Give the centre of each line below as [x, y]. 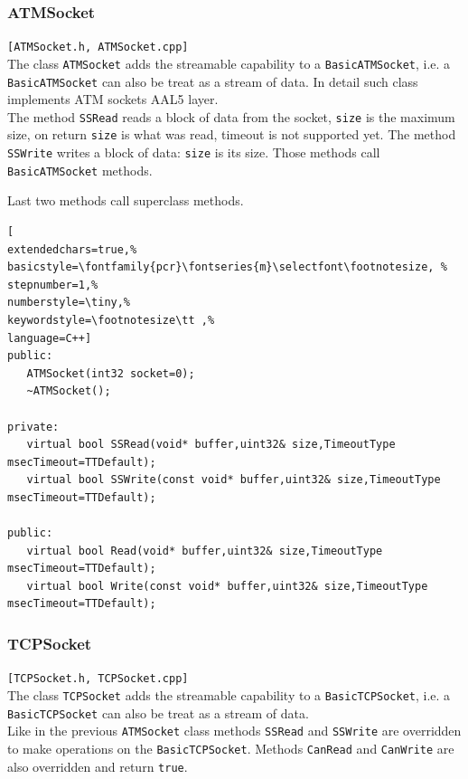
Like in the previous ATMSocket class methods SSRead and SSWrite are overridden [234, 731]
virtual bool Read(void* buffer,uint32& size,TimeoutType [205, 551]
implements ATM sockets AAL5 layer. [113, 99]
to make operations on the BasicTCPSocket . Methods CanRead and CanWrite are [231, 748]
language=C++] [50, 338]
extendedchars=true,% [72, 249]
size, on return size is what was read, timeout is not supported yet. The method [232, 134]
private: [33, 427]
